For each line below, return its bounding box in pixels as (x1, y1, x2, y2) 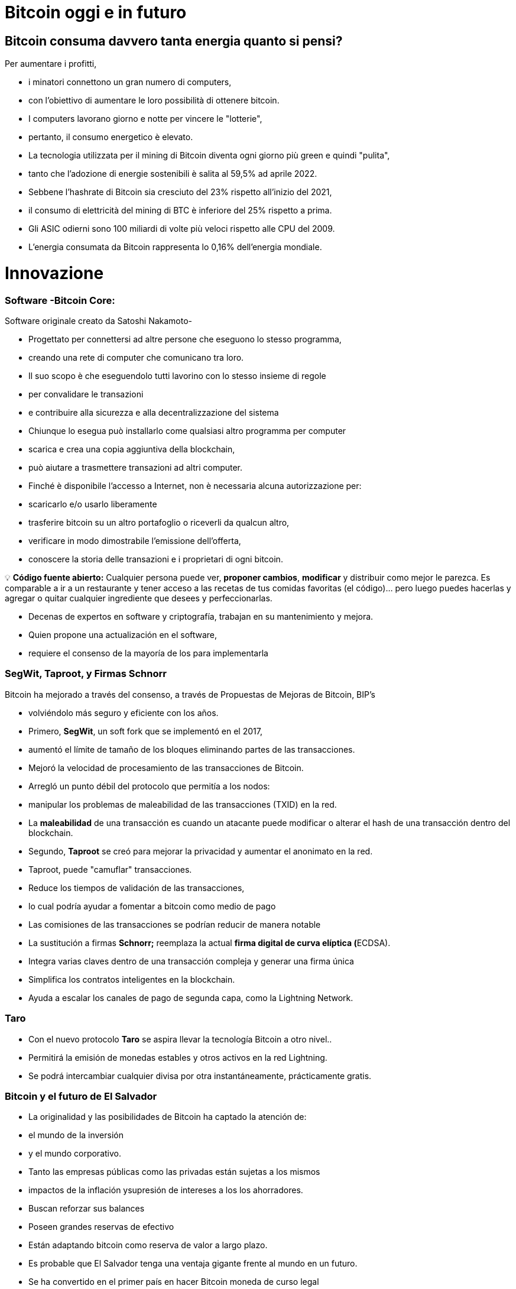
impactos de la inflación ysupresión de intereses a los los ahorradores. (28, 1185, 303, 1196)
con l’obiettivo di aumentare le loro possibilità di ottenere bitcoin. (28, 95, 280, 106)
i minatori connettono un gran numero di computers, (28, 77, 232, 88)
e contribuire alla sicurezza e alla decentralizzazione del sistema (28, 407, 279, 418)
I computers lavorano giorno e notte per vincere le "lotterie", (28, 114, 262, 124)
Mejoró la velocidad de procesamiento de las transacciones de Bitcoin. (28, 762, 304, 773)
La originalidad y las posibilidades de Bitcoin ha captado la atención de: (28, 1112, 307, 1122)
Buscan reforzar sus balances (28, 1203, 145, 1214)
